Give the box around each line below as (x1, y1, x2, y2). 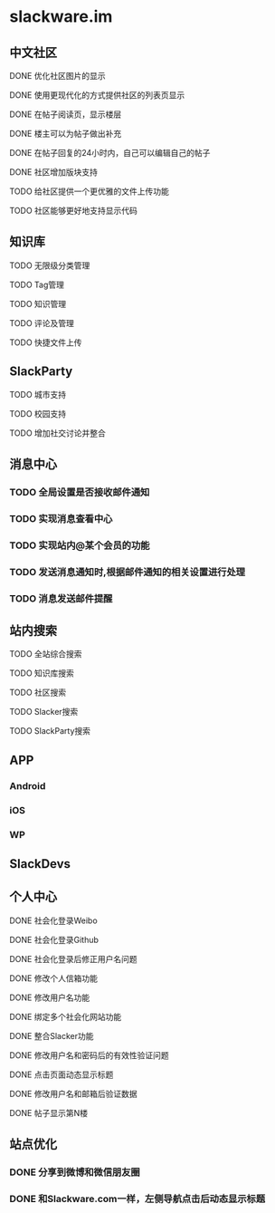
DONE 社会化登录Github (9, 934, 100, 945)
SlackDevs (9, 856, 71, 871)
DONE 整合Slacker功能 (9, 1030, 94, 1041)
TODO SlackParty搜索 (9, 726, 91, 736)
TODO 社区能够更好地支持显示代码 (9, 206, 138, 216)
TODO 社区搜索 (9, 687, 67, 698)
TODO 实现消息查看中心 (9, 512, 113, 525)
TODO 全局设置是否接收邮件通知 (9, 486, 150, 498)
